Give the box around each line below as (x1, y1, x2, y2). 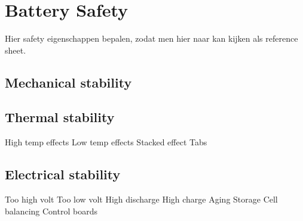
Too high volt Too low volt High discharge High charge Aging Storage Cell (5, 193, 278, 206)
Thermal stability (5, 108, 115, 126)
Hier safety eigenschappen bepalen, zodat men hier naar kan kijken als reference (5, 32, 298, 45)
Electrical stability (5, 165, 121, 183)
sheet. (5, 43, 26, 56)
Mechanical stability (5, 73, 132, 91)
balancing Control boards (5, 204, 97, 217)
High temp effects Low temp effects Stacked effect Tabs (5, 136, 207, 148)
